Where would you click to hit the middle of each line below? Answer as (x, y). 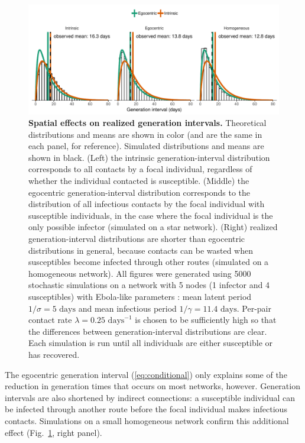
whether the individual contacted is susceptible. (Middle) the (139, 181)
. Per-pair (254, 308)
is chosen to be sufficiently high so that (206, 320)
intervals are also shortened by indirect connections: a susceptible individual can (150, 397)
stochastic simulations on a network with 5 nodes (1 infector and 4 (149, 285)
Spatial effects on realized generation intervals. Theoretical (147, 123)
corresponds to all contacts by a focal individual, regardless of (140, 169)
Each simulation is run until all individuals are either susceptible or (150, 343)
